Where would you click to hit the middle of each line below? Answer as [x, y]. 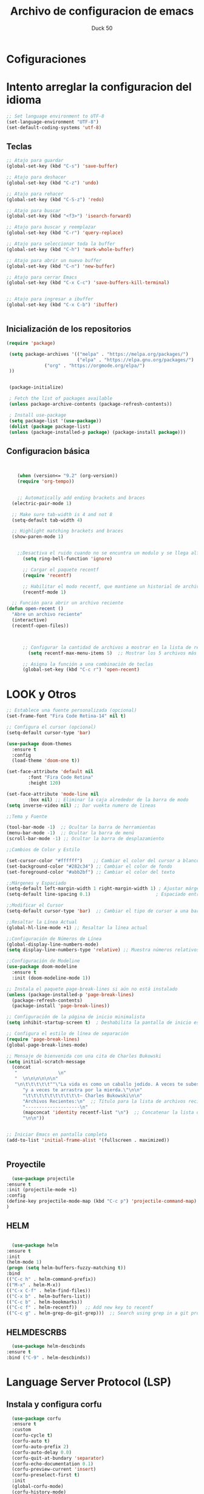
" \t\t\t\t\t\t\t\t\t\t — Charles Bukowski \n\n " [82, 1096]
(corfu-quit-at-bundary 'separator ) [58, 1458]
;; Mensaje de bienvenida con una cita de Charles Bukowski [84, 1056]
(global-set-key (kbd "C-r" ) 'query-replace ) [65, 233]
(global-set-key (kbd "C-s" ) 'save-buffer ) [62, 166]
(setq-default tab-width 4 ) [47, 520]
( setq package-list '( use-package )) [55, 421]
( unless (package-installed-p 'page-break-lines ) [70, 994]
